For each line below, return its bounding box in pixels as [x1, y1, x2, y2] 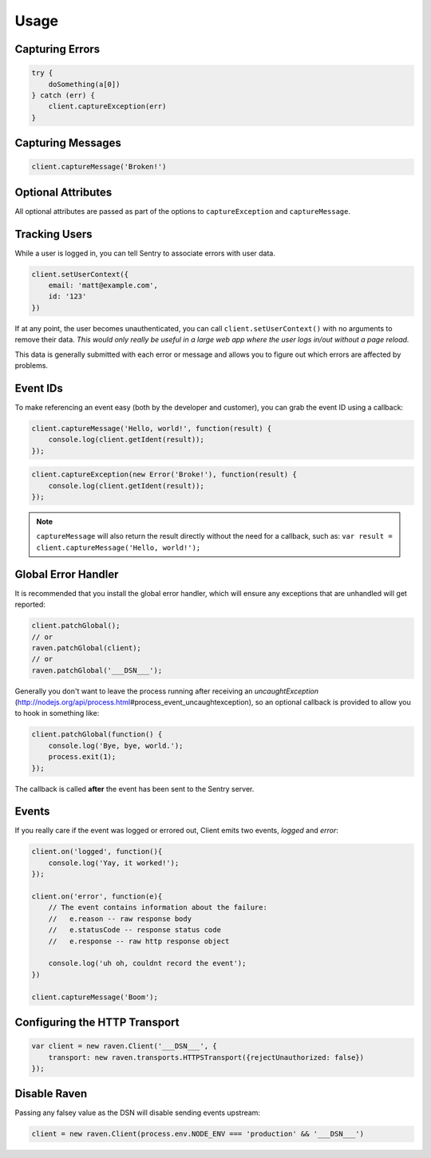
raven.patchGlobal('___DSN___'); [31, 666, 163, 674]
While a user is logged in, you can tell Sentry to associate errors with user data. [14, 248, 275, 258]
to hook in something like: [14, 709, 100, 718]
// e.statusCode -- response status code [48, 926, 221, 935]
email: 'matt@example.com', [48, 281, 159, 290]
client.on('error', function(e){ [31, 892, 163, 901]
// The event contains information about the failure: [48, 903, 267, 912]
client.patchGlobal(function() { [31, 730, 163, 739]
